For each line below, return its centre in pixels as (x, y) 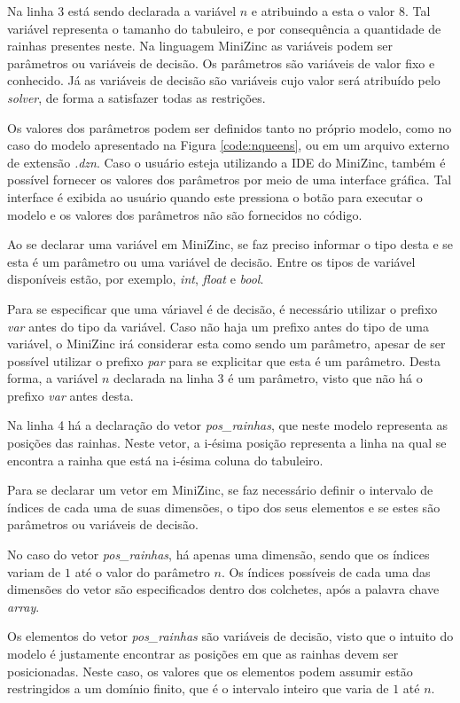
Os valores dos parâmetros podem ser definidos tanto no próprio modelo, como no (230, 127)
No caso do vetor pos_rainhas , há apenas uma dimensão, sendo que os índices (218, 555)
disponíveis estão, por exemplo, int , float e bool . (136, 279)
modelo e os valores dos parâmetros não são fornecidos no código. (185, 214)
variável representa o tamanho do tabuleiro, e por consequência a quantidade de (224, 28)
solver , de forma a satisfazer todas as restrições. (136, 97)
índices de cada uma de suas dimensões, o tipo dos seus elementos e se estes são (224, 507)
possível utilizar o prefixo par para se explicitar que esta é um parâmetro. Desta (224, 360)
